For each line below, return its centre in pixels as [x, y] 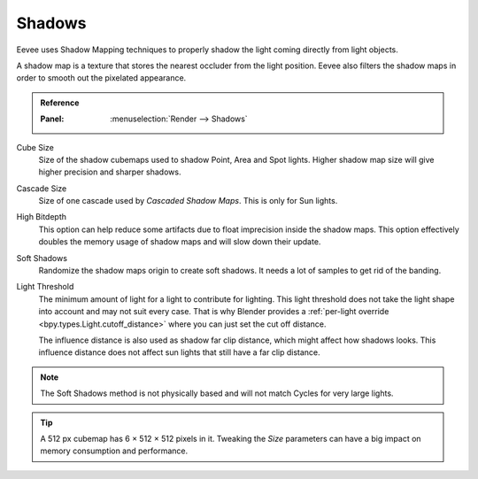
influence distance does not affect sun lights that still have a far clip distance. [179, 352]
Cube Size [35, 147]
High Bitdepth [41, 217]
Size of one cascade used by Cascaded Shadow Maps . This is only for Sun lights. [188, 201]
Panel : [52, 119]
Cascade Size [42, 188]
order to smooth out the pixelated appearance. [101, 78]
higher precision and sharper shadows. [110, 172]
